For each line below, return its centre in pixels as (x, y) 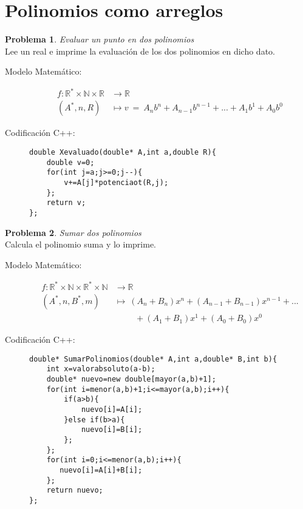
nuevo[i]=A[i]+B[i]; (101, 470)
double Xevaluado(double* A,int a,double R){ (123, 153)
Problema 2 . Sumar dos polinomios (73, 232)
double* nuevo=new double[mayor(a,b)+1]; (131, 379)
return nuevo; (75, 490)
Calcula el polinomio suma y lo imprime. (81, 244)
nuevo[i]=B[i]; (112, 430)
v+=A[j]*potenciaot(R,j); (116, 183)
